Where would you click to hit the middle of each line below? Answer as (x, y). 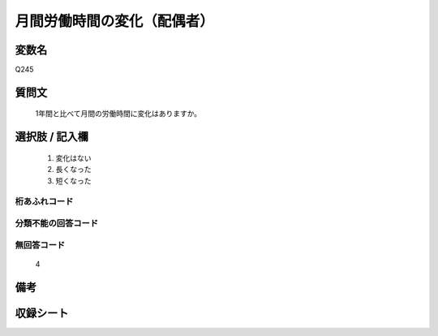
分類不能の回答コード (57, 223)
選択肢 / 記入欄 (52, 137)
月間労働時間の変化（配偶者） (115, 21)
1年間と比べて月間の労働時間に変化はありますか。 (118, 114)
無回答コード (40, 245)
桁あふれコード (44, 201)
